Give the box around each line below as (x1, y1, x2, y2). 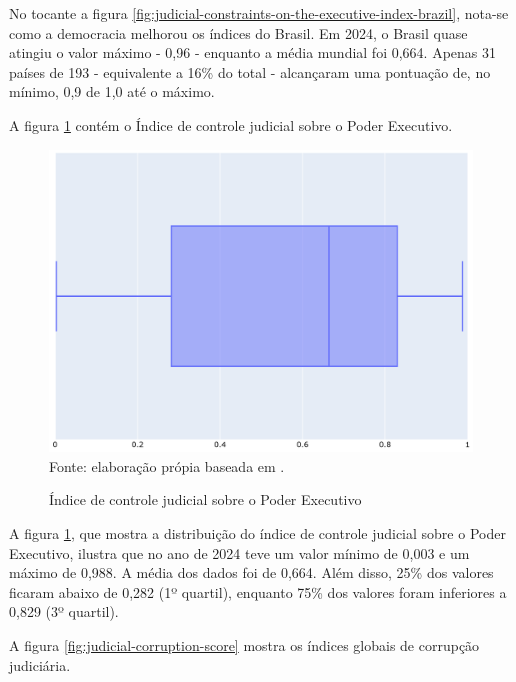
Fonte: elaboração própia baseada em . (49, 455, 285, 476)
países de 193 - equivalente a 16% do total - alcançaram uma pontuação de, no (9, 61, 491, 82)
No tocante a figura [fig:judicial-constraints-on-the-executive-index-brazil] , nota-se (9, 3, 509, 23)
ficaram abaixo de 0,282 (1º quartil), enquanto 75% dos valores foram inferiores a (9, 581, 507, 602)
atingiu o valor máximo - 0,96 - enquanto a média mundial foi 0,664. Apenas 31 (9, 42, 497, 63)
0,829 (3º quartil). (9, 601, 119, 622)
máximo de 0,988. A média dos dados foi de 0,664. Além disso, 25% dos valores (9, 562, 494, 583)
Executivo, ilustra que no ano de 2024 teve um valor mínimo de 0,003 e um (9, 542, 470, 563)
